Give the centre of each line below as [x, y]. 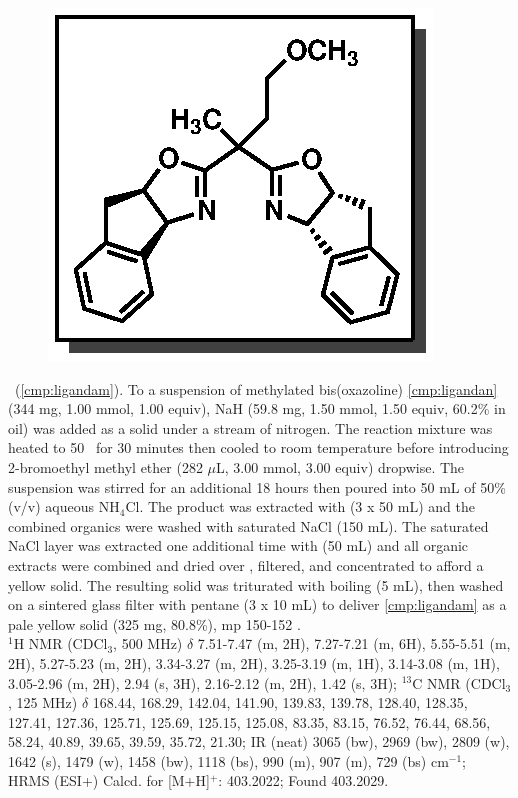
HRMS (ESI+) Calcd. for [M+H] [109, 780]
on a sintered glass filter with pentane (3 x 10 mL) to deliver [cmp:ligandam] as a [257, 604]
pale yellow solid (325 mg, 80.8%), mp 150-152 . [154, 623]
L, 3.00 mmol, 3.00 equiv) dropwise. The [340, 466]
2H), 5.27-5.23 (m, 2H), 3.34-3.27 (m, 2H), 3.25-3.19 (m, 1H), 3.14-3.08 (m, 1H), [254, 662]
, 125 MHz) [43, 702]
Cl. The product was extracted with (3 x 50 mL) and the [300, 506]
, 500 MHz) [148, 643]
